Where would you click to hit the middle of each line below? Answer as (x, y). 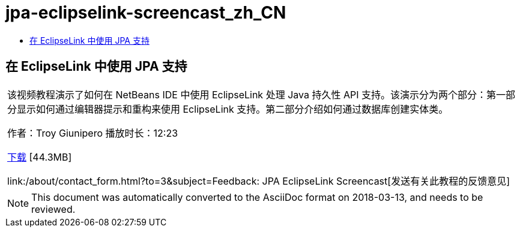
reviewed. (53, 209)
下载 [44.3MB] (40, 157)
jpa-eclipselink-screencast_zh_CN (146, 13)
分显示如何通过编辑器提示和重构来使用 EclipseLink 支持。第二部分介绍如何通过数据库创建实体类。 (228, 109)
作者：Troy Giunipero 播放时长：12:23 (93, 133)
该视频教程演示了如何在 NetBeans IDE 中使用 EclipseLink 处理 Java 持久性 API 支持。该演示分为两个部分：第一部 (261, 94)
